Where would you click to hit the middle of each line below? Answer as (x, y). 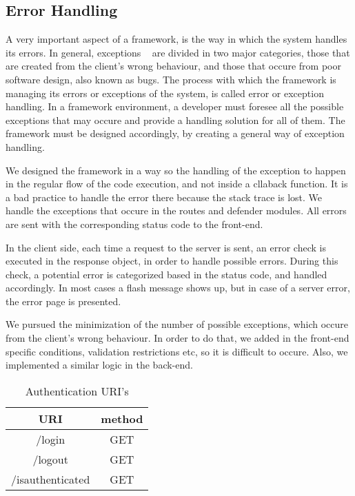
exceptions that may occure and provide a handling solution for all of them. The (175, 120)
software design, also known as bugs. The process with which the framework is (171, 79)
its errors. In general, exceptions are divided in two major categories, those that (178, 52)
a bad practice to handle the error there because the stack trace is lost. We (164, 197)
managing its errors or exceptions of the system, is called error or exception (165, 93)
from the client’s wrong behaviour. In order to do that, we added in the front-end (177, 338)
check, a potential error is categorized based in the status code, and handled (166, 274)
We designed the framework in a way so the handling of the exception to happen (176, 170)
